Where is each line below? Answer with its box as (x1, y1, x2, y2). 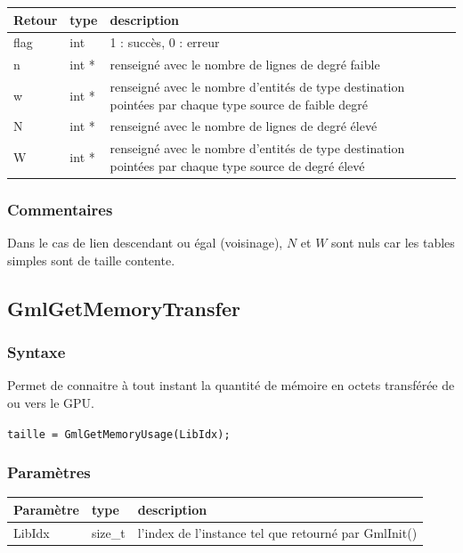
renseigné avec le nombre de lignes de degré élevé (110, 117, 378, 135)
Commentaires (7, 198, 113, 220)
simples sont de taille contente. (7, 250, 175, 269)
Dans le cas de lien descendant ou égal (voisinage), (7, 233, 283, 252)
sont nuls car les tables (331, 233, 455, 252)
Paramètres (7, 461, 91, 484)
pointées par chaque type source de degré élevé (110, 156, 365, 175)
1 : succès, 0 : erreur (110, 33, 220, 52)
